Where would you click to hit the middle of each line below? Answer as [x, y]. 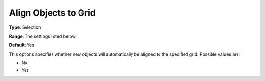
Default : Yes [22, 45]
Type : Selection [25, 27]
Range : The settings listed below [42, 36]
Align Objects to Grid [52, 13]
